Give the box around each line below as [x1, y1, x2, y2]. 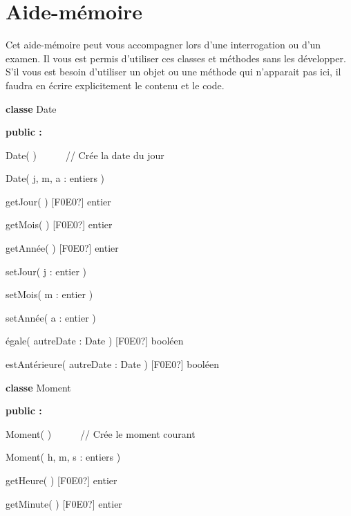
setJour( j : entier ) [6, 264, 87, 278]
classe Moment [6, 380, 71, 394]
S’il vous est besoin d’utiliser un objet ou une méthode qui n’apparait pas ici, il [6, 64, 341, 79]
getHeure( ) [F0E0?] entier [6, 473, 117, 487]
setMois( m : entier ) [6, 287, 93, 302]
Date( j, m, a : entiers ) [6, 171, 105, 185]
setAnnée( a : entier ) [6, 310, 96, 324]
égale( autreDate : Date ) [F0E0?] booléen [6, 333, 184, 348]
